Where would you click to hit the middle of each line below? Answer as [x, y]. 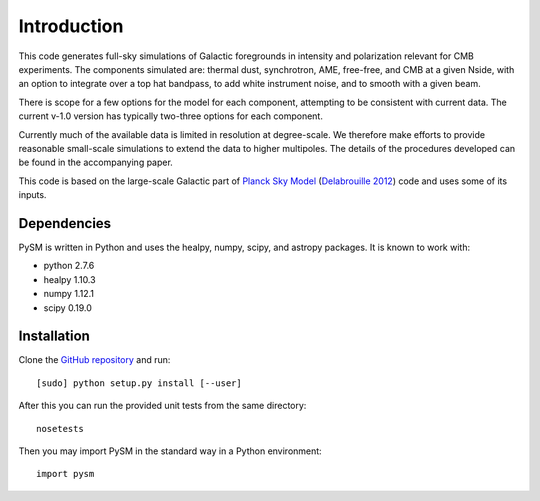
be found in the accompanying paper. [96, 162]
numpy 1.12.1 [69, 294]
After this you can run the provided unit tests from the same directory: [162, 406]
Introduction [71, 26]
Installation [54, 336]
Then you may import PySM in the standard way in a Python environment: [170, 451]
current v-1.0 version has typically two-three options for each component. [171, 116]
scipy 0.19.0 [67, 307]
